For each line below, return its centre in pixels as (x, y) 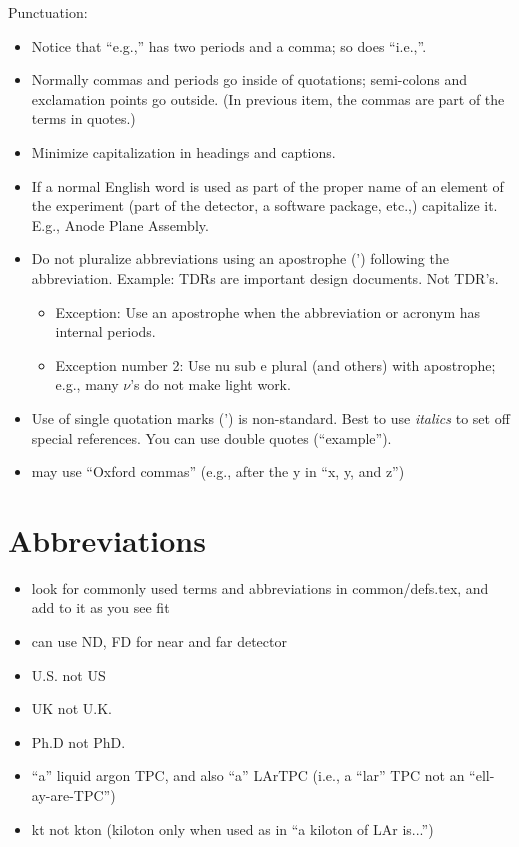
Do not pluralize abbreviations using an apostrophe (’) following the (240, 258)
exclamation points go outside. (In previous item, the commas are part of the (268, 98)
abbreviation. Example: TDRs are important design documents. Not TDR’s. (265, 277)
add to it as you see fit (100, 607)
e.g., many (87, 384)
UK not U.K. (71, 708)
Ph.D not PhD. (78, 741)
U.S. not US (68, 674)
